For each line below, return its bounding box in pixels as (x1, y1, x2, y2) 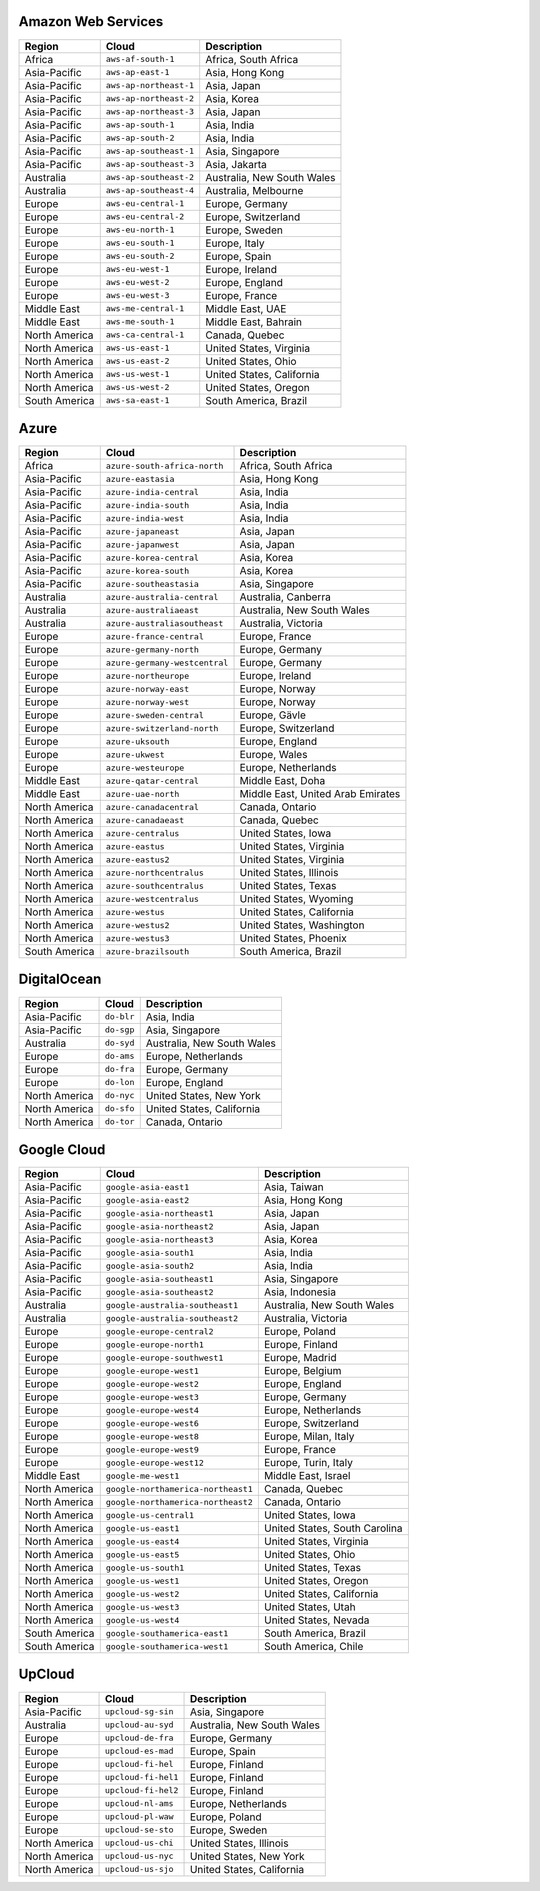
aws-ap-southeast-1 (105, 146, 195, 157)
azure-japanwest (105, 539, 180, 550)
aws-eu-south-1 (105, 238, 175, 249)
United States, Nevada (263, 1613, 370, 1627)
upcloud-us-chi (105, 1838, 174, 1849)
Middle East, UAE (205, 301, 287, 315)
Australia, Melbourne (205, 183, 304, 197)
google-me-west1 (105, 1470, 180, 1481)
